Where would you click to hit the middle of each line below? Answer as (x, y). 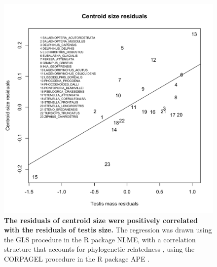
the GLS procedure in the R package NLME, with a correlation (100, 239)
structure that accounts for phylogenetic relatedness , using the (99, 249)
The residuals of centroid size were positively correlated (101, 220)
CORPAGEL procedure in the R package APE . (77, 258)
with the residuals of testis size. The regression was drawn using (108, 230)
